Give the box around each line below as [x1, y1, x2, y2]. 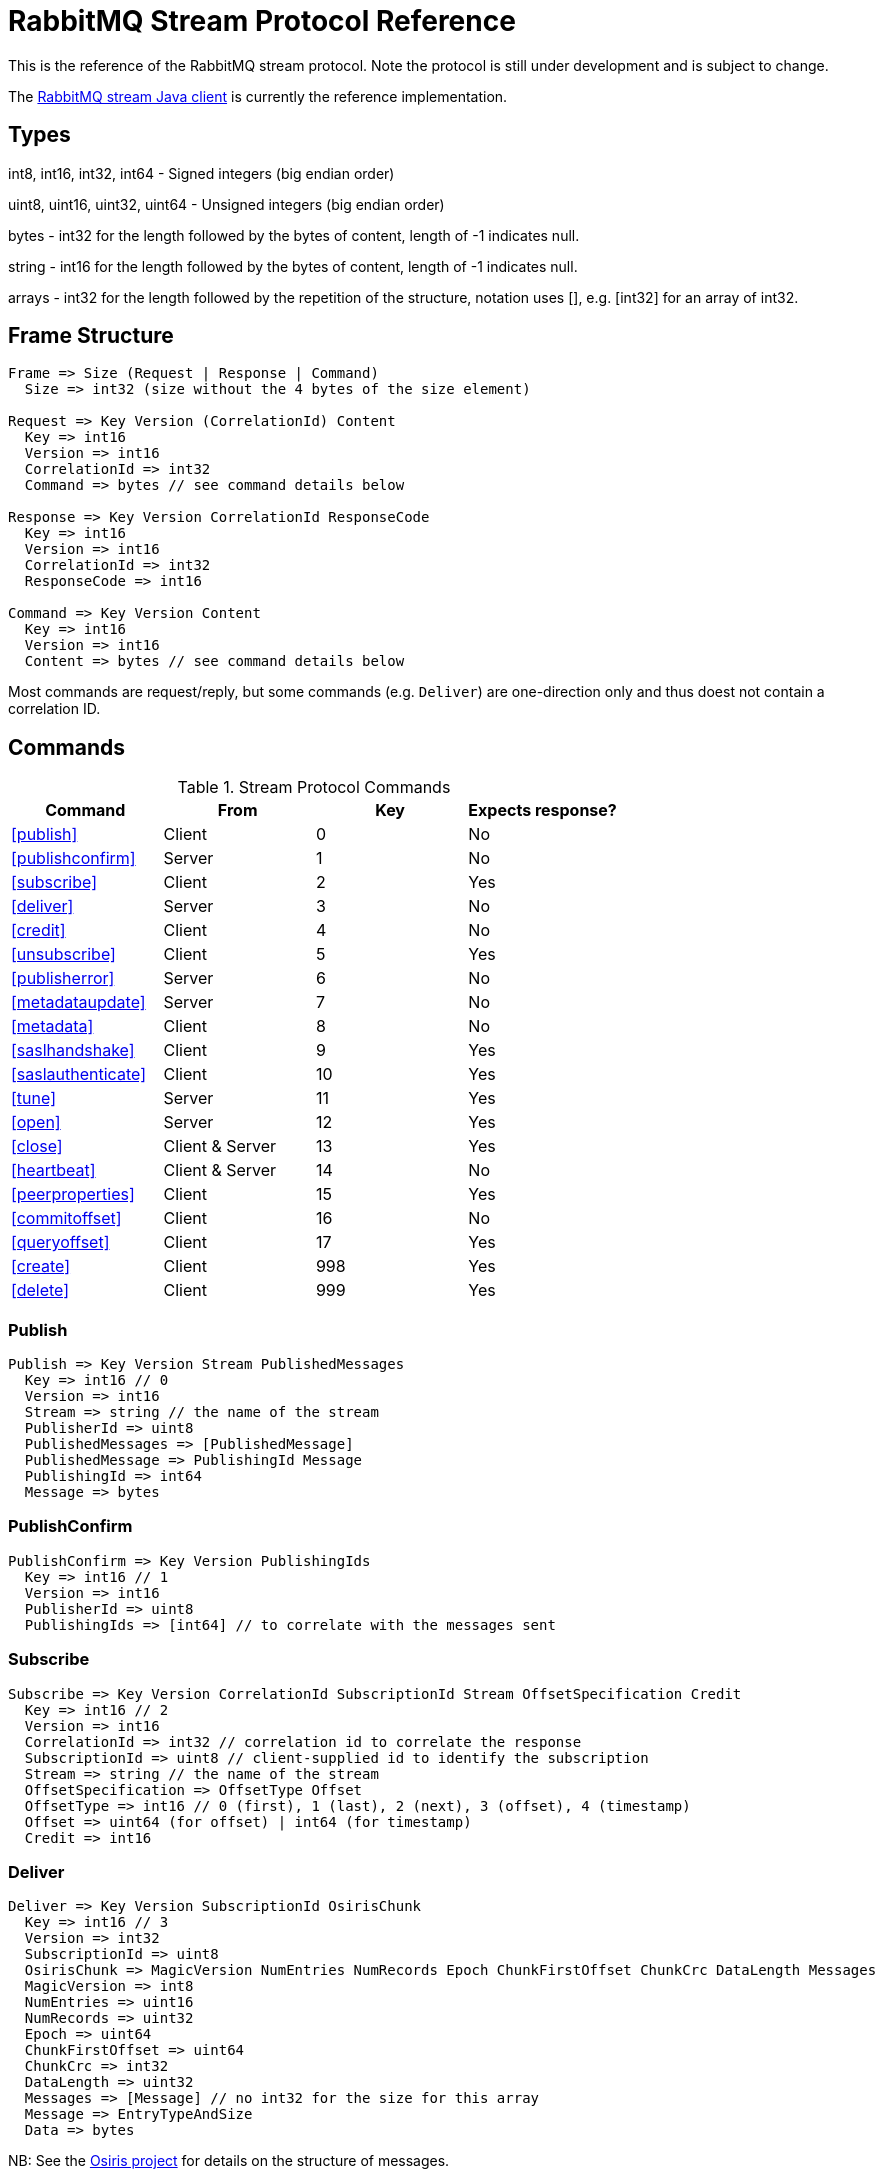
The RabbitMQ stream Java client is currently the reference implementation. [8, 87, 508, 105]
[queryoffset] [11, 1232, 110, 1253]
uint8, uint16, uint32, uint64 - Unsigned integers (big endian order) [8, 195, 445, 213]
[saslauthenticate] [11, 1064, 146, 1085]
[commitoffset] [11, 1208, 122, 1229]
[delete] [11, 1280, 70, 1301]
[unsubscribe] [11, 944, 116, 965]
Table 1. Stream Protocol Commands [177, 777, 451, 798]
